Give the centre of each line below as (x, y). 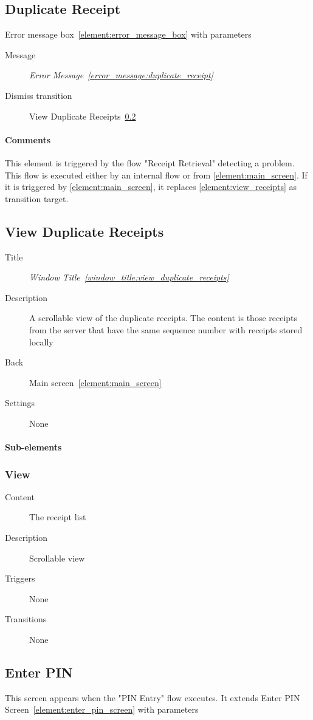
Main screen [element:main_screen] (95, 382)
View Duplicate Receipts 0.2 (83, 116)
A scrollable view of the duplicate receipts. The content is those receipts (163, 318)
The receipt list (58, 517)
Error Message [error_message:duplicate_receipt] (121, 75)
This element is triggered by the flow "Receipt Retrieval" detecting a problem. (150, 162)
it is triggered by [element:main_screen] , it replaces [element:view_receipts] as (151, 187)
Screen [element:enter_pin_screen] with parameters (102, 709)
